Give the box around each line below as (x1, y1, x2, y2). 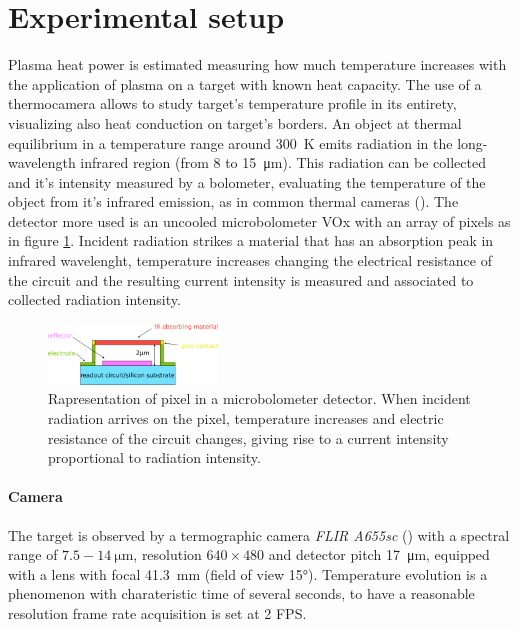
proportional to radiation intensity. (48, 447, 261, 468)
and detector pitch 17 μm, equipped (268, 544, 490, 565)
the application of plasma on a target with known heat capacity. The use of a (8, 73, 482, 94)
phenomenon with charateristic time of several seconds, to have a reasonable (8, 583, 475, 604)
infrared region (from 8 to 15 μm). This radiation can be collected (80, 152, 486, 173)
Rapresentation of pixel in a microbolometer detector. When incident (48, 388, 471, 409)
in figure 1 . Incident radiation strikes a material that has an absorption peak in (8, 230, 494, 251)
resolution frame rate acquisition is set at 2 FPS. (8, 602, 307, 623)
